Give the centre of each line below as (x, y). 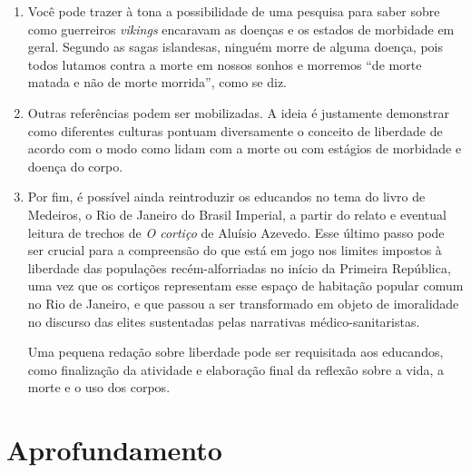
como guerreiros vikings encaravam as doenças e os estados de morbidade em (241, 29)
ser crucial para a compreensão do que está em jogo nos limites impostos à (235, 250)
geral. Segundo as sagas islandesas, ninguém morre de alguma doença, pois (235, 47)
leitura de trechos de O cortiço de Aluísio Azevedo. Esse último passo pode (236, 232)
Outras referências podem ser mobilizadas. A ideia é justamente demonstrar (239, 112)
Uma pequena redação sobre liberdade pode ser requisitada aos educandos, (235, 352)
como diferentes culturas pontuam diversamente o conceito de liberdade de (235, 130)
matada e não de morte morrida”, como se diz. (157, 82)
